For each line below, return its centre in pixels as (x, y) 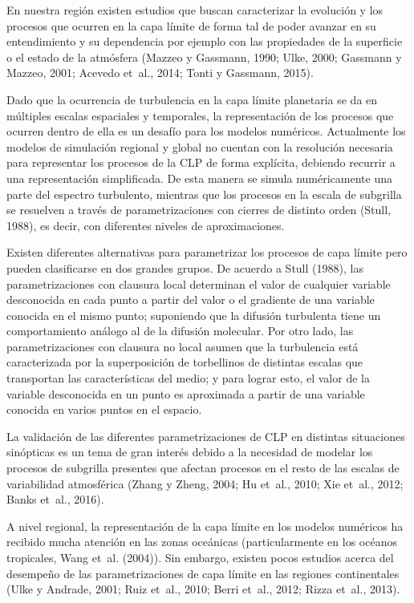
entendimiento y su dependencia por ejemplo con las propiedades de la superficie (205, 41)
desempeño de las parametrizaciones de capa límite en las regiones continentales (203, 573)
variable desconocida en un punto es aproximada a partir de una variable (186, 393)
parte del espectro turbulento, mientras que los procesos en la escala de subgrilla (204, 194)
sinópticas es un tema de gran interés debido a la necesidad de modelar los (190, 452)
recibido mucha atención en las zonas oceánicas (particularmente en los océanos (202, 542)
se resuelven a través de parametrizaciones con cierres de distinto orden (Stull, (199, 210)
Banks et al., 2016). (55, 499)
